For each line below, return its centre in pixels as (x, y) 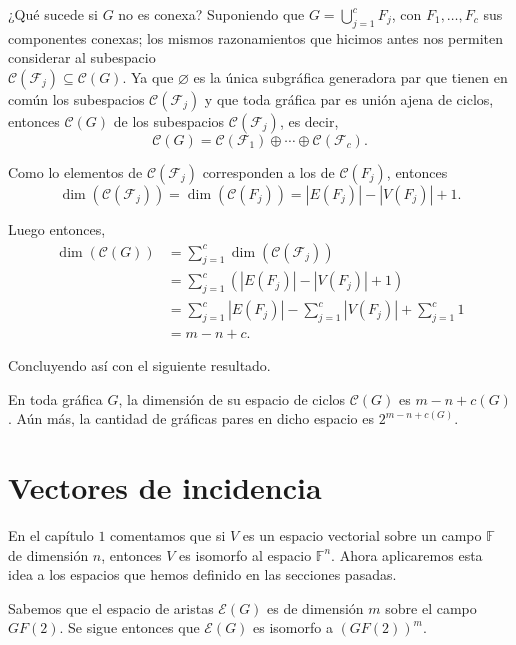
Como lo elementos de (75, 171)
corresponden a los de (268, 171)
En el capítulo (51, 535)
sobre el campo (431, 607)
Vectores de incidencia (165, 487)
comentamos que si (168, 535)
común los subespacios (76, 98)
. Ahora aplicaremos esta (407, 554)
